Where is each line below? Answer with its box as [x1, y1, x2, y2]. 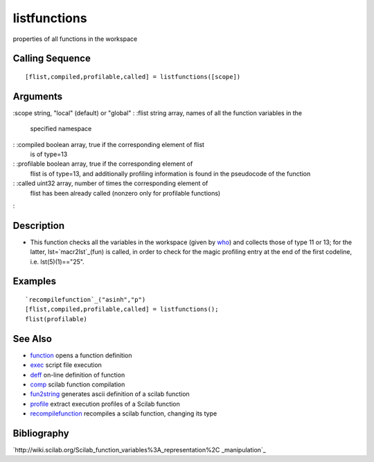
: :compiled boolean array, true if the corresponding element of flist [12, 140, 204, 148]
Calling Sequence [12, 53, 91, 65]
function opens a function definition [30, 351, 132, 359]
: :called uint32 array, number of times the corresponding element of [12, 179, 208, 187]
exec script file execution [30, 361, 102, 369]
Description [12, 219, 65, 232]
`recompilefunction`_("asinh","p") [25, 296, 146, 304]
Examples [12, 275, 57, 287]
